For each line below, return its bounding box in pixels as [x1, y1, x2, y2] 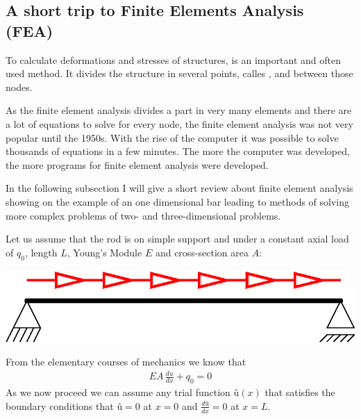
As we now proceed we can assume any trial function [6, 385, 230, 400]
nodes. [6, 79, 33, 94]
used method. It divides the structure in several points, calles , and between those [6, 66, 353, 81]
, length [24, 245, 58, 259]
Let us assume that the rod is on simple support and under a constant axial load [6, 231, 349, 246]
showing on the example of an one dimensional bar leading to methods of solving [6, 194, 350, 208]
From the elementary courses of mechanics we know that [6, 354, 246, 369]
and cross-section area [155, 245, 249, 259]
